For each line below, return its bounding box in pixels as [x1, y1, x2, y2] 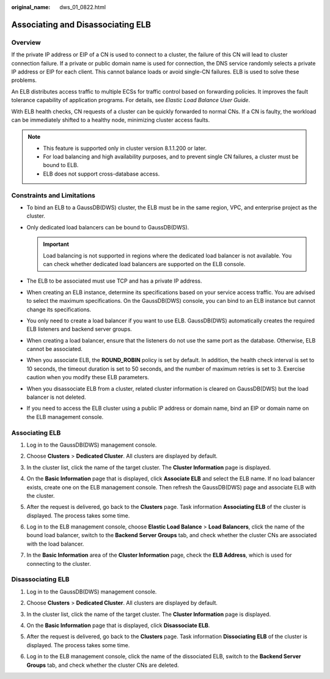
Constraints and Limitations [11, 191, 96, 199]
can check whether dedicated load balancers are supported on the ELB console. [43, 260, 246, 267]
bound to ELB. [43, 161, 79, 169]
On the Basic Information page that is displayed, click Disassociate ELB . [26, 621, 210, 629]
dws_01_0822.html [59, 4, 106, 10]
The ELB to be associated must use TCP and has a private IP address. [26, 277, 202, 284]
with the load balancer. [26, 540, 84, 547]
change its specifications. [26, 306, 92, 313]
